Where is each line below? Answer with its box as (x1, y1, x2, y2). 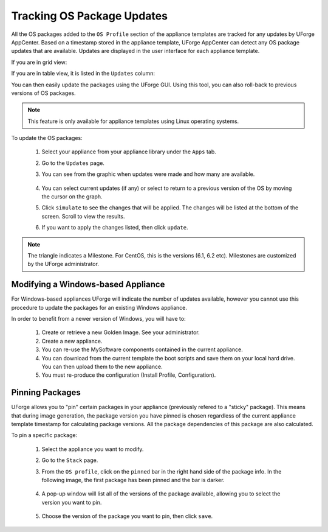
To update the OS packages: (11, 135, 83, 142)
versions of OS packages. (11, 89, 76, 97)
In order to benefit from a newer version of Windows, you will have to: (11, 315, 186, 323)
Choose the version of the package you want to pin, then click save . (41, 513, 213, 520)
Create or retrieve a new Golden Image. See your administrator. (41, 329, 200, 336)
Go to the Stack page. (41, 457, 98, 464)
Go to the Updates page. (41, 159, 104, 167)
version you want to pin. (41, 499, 102, 506)
